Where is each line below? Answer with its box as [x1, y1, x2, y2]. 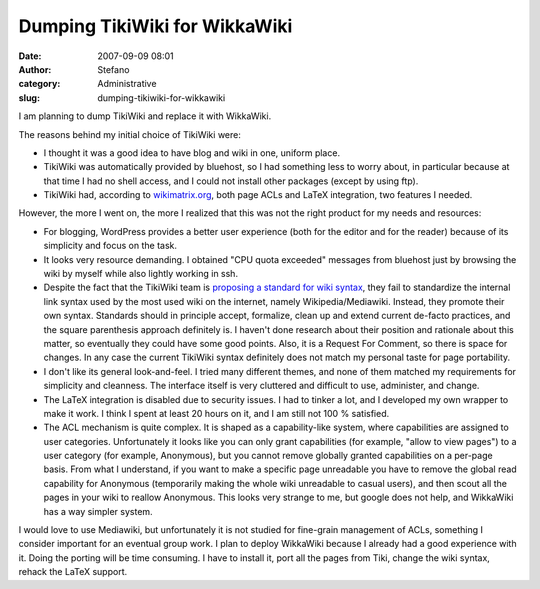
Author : [18, 63, 52, 75]
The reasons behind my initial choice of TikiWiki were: [18, 128, 242, 140]
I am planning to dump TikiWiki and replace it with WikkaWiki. [18, 110, 272, 122]
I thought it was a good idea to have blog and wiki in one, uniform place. [43, 146, 340, 159]
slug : [18, 91, 40, 104]
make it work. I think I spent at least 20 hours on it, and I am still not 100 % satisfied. [43, 407, 390, 419]
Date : [18, 50, 42, 62]
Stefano [97, 63, 130, 75]
